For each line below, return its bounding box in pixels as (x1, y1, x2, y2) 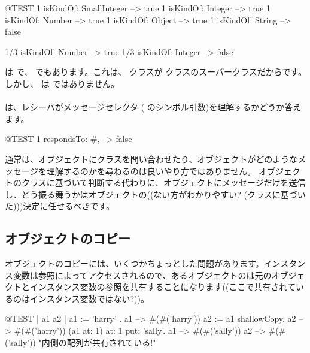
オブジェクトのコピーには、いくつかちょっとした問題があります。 (5, 257, 264, 270)
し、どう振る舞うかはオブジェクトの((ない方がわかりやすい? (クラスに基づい (5, 188, 306, 200)
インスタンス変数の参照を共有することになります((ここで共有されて (29, 280, 296, 293)
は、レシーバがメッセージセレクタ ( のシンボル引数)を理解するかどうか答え (5, 101, 302, 113)
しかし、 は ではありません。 (5, 77, 119, 89)
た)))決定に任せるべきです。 (5, 200, 114, 212)
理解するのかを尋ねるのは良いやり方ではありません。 (46, 164, 256, 177)
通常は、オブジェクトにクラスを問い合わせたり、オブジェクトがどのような (5, 152, 298, 165)
